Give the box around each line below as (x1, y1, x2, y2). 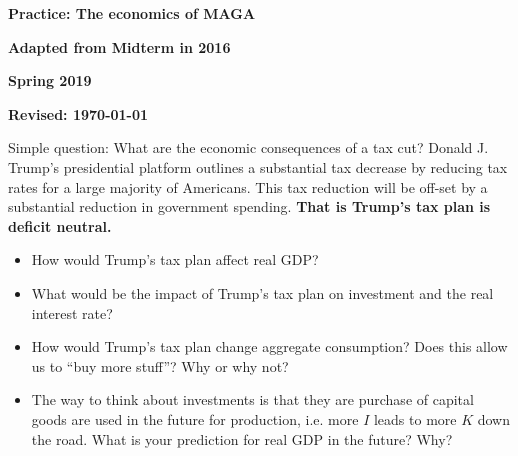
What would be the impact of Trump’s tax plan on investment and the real (31, 282, 494, 303)
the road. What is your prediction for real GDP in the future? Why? (31, 428, 453, 449)
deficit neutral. (8, 215, 112, 236)
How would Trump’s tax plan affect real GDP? (31, 249, 319, 270)
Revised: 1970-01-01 (8, 103, 149, 124)
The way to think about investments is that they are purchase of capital (31, 389, 474, 410)
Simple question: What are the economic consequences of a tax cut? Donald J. (8, 137, 489, 158)
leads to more (373, 408, 457, 429)
